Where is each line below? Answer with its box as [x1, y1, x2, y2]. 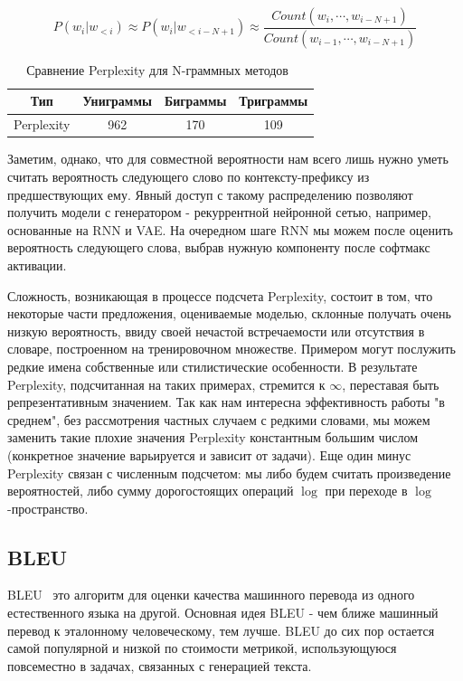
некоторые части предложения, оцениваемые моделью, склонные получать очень [7, 304, 451, 323]
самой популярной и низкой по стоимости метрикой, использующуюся [7, 638, 397, 657]
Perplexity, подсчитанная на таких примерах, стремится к [7, 374, 326, 393]
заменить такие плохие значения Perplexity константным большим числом [7, 428, 419, 447]
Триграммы [239, 91, 308, 110]
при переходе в [325, 481, 408, 500]
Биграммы [164, 91, 227, 110]
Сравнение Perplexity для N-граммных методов [26, 60, 288, 79]
